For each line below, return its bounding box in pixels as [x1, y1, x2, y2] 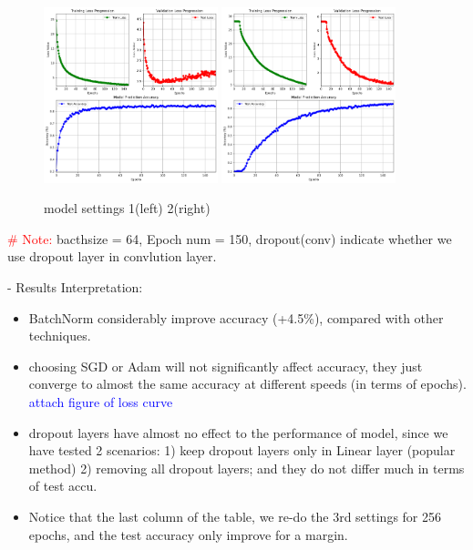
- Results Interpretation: [7, 278, 143, 297]
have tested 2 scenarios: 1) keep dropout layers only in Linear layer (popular [28, 441, 456, 460]
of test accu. [28, 476, 98, 495]
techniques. [28, 326, 91, 345]
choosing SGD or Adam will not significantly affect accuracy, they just [28, 356, 423, 375]
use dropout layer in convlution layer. [7, 247, 217, 266]
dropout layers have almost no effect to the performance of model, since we [28, 423, 448, 442]
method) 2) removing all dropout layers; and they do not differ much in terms [28, 458, 465, 477]
